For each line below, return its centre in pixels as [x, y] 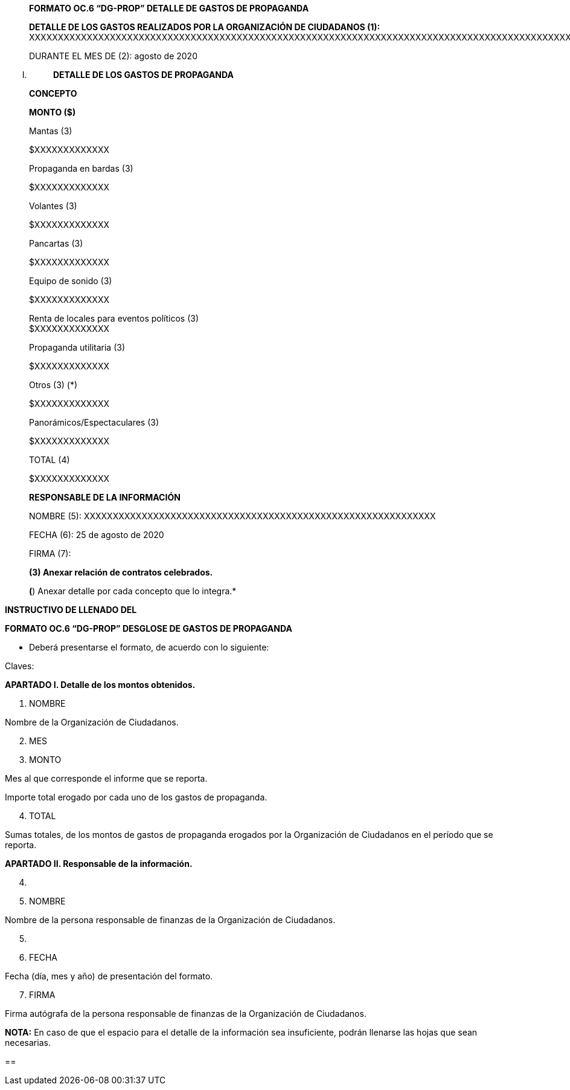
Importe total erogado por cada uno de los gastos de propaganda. [136, 797]
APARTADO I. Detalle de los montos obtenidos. [100, 685]
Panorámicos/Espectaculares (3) [94, 422]
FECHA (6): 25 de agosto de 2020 [97, 535]
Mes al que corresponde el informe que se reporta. [106, 778]
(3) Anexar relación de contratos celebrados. [121, 572]
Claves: [20, 666]
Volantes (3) [53, 206]
